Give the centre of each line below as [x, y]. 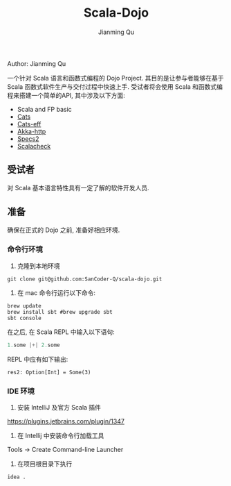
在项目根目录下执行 [45, 464]
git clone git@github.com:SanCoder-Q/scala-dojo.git [85, 279]
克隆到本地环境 [38, 266]
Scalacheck [34, 146]
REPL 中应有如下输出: [38, 359]
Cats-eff [29, 124]
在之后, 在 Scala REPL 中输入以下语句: [61, 332]
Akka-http [31, 131]
